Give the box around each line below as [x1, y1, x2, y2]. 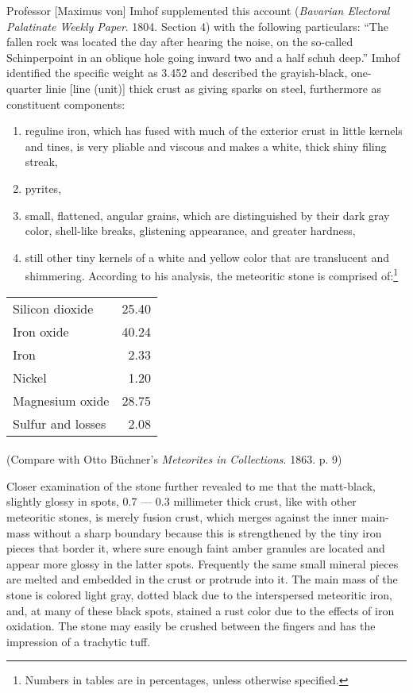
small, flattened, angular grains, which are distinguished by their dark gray [25, 206, 390, 223]
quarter [6, 79, 42, 96]
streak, [25, 153, 58, 170]
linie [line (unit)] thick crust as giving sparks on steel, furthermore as [45, 79, 382, 96]
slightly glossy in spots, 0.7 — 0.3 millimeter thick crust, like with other [6, 493, 357, 510]
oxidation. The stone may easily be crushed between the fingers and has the [6, 618, 376, 634]
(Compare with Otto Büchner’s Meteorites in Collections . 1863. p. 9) [6, 451, 342, 468]
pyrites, [25, 179, 62, 196]
